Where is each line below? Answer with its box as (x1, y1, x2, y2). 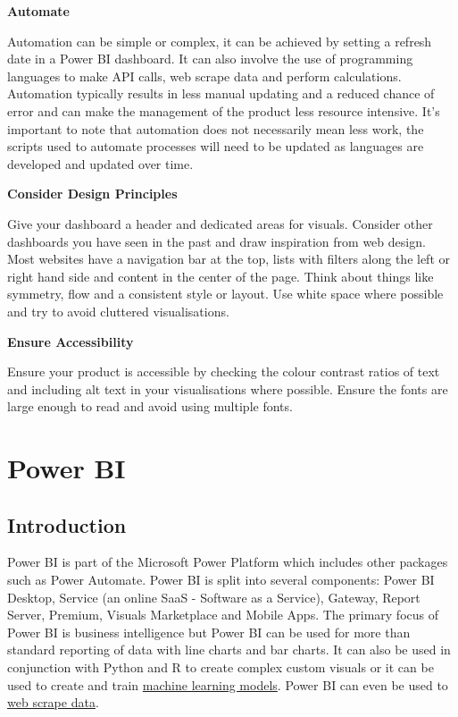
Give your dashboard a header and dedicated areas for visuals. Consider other (7, 214, 433, 232)
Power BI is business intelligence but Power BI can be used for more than (7, 622, 411, 641)
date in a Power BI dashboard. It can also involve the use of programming (7, 49, 413, 68)
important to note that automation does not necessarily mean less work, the (7, 119, 424, 138)
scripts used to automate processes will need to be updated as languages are (7, 137, 424, 156)
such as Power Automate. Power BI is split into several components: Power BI (7, 570, 435, 589)
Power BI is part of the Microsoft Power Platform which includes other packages (7, 553, 448, 571)
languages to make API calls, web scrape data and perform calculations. (7, 66, 402, 85)
